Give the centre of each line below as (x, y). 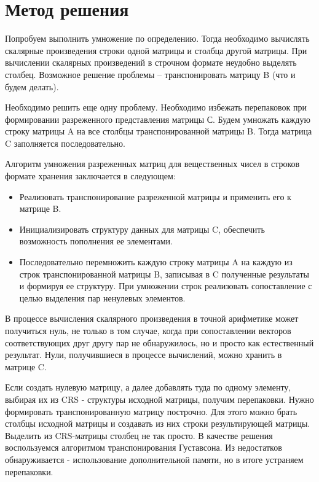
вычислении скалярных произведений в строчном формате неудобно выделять (151, 62)
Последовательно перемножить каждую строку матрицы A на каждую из (156, 262)
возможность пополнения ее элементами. (96, 241)
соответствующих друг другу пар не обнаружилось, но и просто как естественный (159, 342)
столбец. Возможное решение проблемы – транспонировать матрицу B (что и (150, 74)
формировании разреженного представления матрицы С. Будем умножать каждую (158, 119)
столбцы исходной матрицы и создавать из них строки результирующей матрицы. (158, 423)
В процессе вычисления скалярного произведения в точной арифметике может (152, 318)
